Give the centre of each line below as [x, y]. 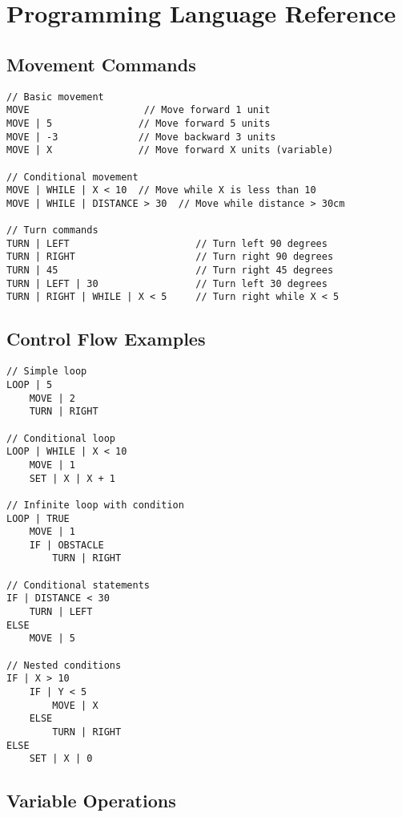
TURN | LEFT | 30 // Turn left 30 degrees [167, 283]
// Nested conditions [64, 665]
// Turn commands [52, 231]
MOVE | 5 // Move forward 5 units [139, 123]
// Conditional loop [61, 438]
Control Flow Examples [106, 339]
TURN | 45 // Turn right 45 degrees [170, 271]
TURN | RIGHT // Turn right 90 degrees [170, 257]
